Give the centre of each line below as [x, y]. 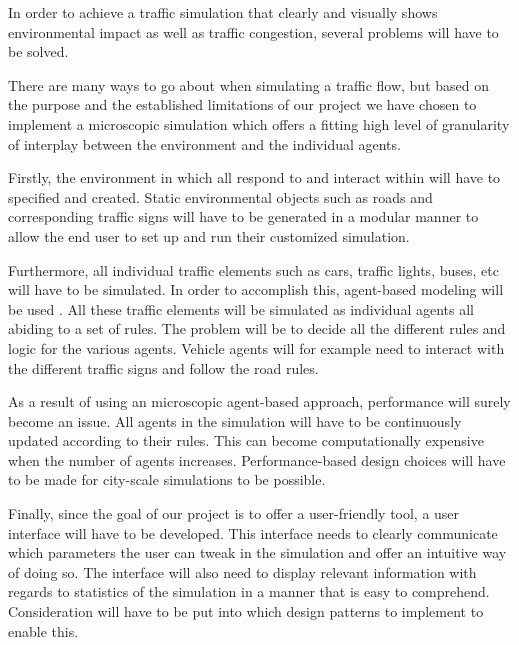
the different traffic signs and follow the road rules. [163, 367]
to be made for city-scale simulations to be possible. [167, 479]
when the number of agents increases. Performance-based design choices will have [257, 459]
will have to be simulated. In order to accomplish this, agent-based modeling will [256, 289]
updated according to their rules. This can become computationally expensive [246, 440]
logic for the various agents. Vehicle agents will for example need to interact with [256, 347]
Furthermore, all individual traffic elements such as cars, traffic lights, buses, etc [253, 269]
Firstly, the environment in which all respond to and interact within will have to [254, 177]
